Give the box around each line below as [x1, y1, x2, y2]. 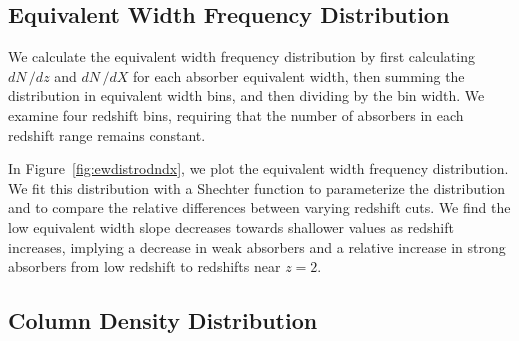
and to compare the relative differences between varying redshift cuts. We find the [8, 197, 511, 218]
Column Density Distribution [8, 305, 318, 336]
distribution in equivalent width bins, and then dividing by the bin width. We [8, 85, 485, 106]
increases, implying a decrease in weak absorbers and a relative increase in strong [8, 236, 506, 257]
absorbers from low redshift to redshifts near [8, 256, 281, 277]
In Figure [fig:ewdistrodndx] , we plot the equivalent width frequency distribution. [8, 158, 509, 179]
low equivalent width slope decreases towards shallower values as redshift [8, 216, 454, 237]
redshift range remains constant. [8, 124, 206, 145]
